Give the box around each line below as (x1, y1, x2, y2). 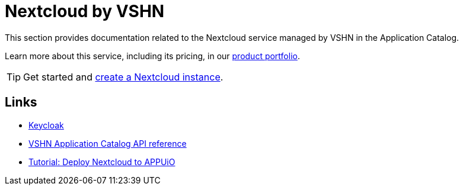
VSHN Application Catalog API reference (28, 138, 187, 149)
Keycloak (28, 120, 64, 130)
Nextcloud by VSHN (5, 1, 165, 21)
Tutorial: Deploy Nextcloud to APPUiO (28, 156, 175, 167)
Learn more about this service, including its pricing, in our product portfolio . (5, 50, 300, 61)
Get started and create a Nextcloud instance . (23, 70, 223, 83)
